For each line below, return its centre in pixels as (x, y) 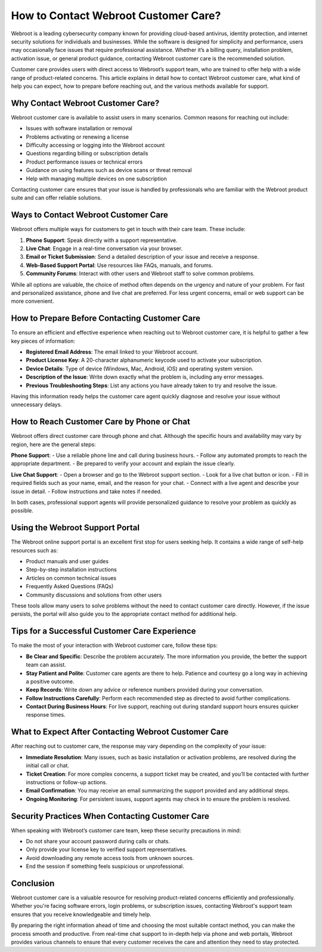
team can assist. (46, 665)
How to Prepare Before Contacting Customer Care (106, 319)
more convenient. (32, 301)
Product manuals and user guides (67, 561)
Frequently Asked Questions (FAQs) (70, 586)
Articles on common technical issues (71, 578)
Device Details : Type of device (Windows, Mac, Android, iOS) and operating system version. (140, 368)
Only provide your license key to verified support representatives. (106, 850)
